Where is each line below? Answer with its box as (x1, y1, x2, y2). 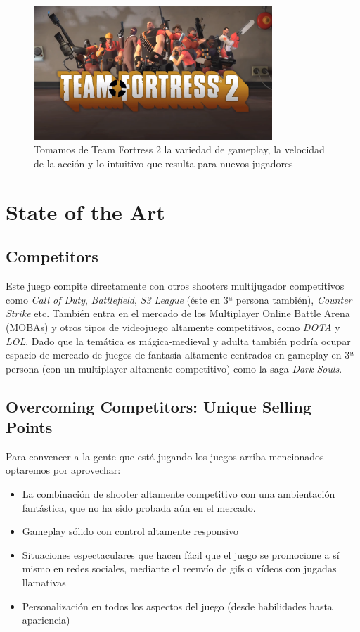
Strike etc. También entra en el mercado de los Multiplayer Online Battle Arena (6, 306, 350, 321)
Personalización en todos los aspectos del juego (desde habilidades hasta (22, 598, 333, 613)
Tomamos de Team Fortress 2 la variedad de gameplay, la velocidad (34, 142, 325, 157)
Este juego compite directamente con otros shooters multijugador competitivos (6, 278, 345, 293)
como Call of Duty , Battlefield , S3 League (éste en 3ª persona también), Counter (6, 292, 352, 307)
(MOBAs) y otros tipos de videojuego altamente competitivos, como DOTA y (6, 319, 340, 334)
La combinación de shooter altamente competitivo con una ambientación (22, 486, 335, 501)
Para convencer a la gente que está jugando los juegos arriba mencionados (6, 449, 324, 463)
